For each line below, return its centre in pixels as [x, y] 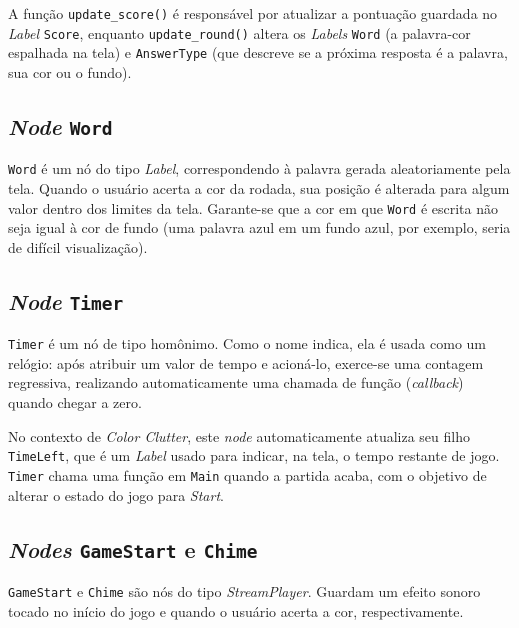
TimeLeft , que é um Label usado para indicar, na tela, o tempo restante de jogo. [254, 455]
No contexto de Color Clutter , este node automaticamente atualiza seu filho [239, 435]
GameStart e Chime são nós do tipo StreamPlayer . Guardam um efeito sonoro [244, 590]
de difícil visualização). [78, 246]
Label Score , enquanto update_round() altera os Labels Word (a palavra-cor [239, 32]
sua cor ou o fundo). [70, 71]
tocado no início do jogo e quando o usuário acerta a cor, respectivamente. [236, 610]
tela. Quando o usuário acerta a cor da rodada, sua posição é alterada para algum [259, 188]
